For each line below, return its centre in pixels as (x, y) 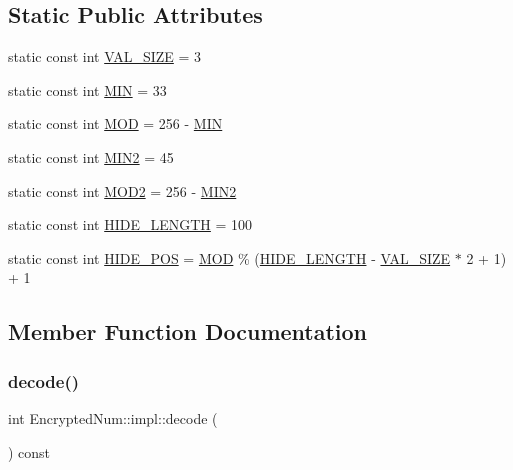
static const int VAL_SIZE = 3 (105, 56)
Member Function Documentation (188, 331)
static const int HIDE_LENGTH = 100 (130, 224)
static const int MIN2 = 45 (91, 156)
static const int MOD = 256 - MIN (115, 123)
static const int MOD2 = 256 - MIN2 (122, 190)
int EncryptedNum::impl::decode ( (113, 417)
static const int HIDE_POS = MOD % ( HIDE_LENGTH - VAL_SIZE (229, 257)
